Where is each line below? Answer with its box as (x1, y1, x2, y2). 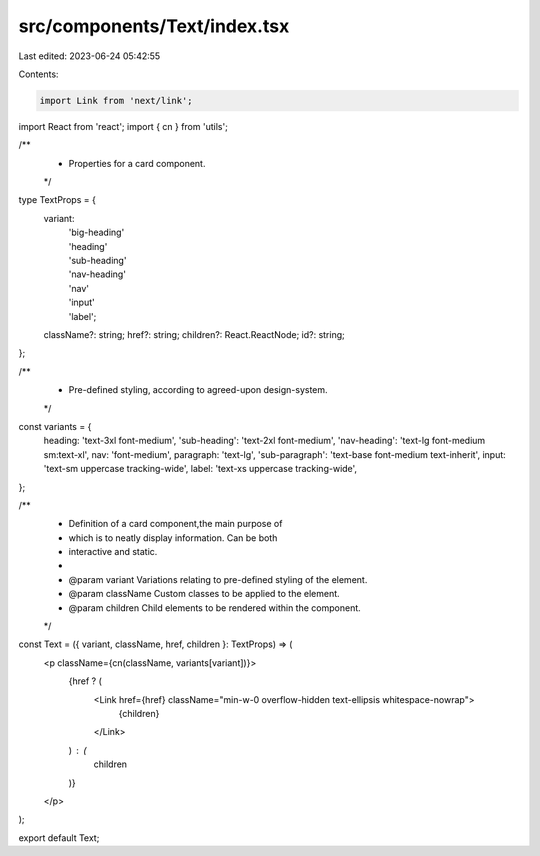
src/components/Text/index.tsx (18, 15, 290, 37)
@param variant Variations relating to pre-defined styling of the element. (68, 573, 368, 585)
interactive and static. (68, 546, 158, 558)
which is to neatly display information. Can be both (68, 531, 278, 544)
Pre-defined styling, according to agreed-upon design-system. (68, 384, 329, 396)
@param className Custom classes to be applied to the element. (68, 588, 340, 600)
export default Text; (18, 831, 100, 844)
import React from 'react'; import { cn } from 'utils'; (18, 120, 229, 132)
